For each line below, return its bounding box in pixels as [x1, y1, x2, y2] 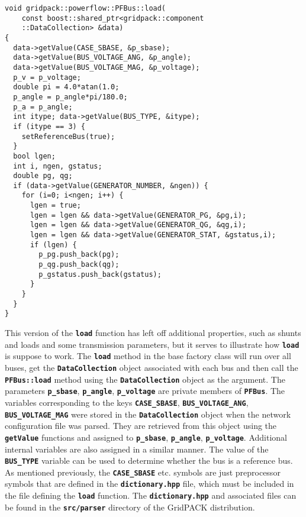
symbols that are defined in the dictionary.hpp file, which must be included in [5, 477, 294, 490]
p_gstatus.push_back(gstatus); [38, 270, 162, 279]
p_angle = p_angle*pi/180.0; [13, 92, 128, 101]
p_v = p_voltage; [13, 73, 81, 82]
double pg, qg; [13, 172, 73, 180]
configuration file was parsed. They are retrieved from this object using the [5, 419, 277, 432]
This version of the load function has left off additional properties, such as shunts [5, 327, 301, 338]
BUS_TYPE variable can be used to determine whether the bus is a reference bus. [5, 454, 293, 467]
